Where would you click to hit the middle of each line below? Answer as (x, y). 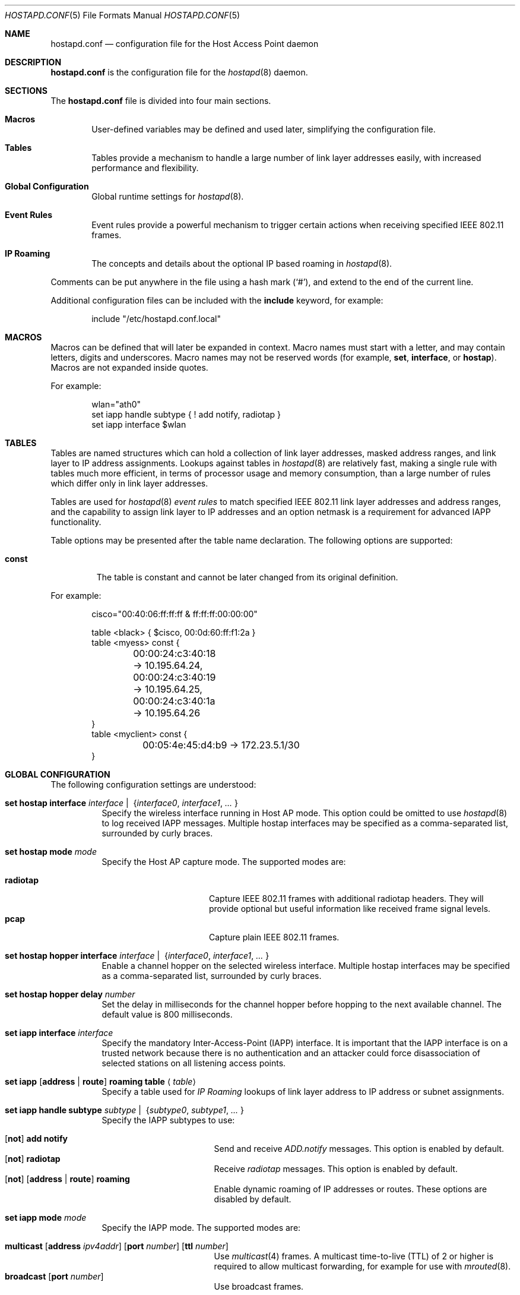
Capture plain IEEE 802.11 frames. (274, 937)
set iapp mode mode (46, 1217)
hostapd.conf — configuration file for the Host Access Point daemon (185, 44)
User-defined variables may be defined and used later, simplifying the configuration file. (264, 129)
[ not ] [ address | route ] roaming (67, 1179)
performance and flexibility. (145, 168)
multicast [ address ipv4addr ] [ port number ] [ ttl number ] (117, 1246)
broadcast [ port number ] (54, 1276)
